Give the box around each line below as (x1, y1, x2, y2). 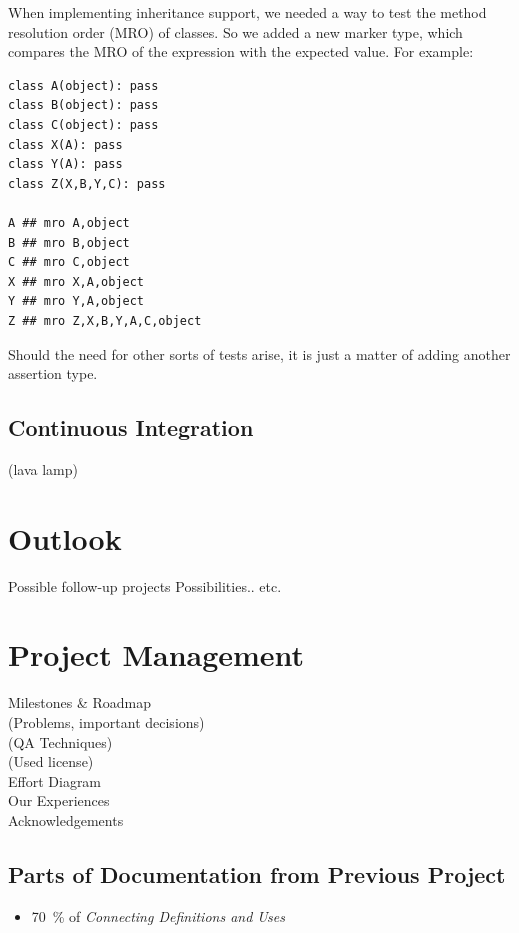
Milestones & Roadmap (8, 692, 152, 713)
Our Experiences (8, 790, 110, 811)
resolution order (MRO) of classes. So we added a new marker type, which (8, 21, 463, 42)
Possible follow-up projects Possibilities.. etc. (8, 575, 282, 596)
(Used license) (8, 751, 94, 772)
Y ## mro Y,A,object (8, 294, 145, 309)
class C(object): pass (8, 117, 159, 132)
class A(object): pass (8, 78, 159, 93)
